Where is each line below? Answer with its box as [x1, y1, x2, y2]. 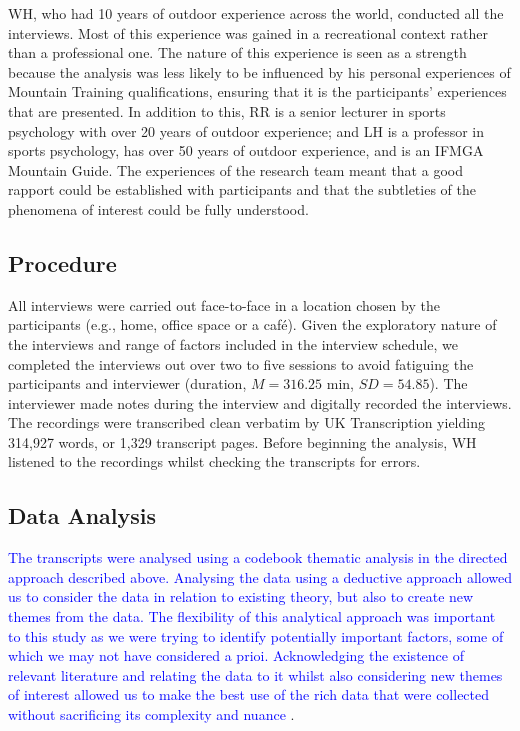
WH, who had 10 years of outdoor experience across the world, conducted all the [8, 3, 504, 23]
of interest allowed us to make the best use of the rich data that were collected [8, 684, 490, 705]
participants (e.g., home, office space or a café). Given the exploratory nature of [8, 314, 497, 335]
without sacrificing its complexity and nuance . [8, 704, 295, 725]
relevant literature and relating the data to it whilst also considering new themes [8, 664, 503, 685]
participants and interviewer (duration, [8, 373, 247, 394]
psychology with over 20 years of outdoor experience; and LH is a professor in [8, 120, 485, 141]
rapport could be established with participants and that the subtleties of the [8, 179, 476, 200]
